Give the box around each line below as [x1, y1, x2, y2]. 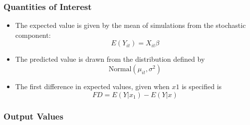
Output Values [3, 110, 63, 122]
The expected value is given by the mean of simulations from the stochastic [15, 20, 246, 30]
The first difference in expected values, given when [15, 81, 170, 91]
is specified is [182, 81, 222, 91]
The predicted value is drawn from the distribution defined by [15, 54, 205, 64]
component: [15, 29, 51, 40]
